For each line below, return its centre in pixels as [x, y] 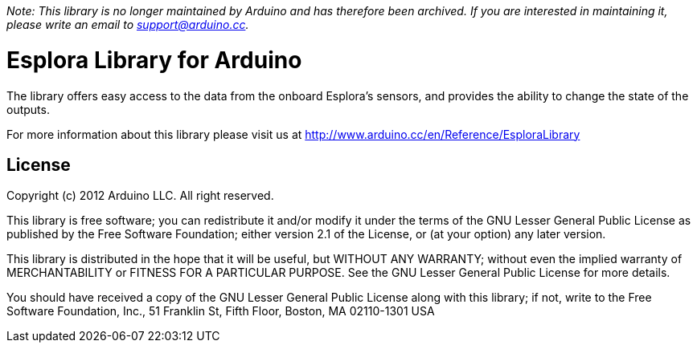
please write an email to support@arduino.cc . [128, 24]
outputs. [28, 109]
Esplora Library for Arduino [154, 60]
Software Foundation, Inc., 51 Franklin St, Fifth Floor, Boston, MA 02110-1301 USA [221, 311]
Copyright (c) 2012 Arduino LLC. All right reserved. [140, 196]
